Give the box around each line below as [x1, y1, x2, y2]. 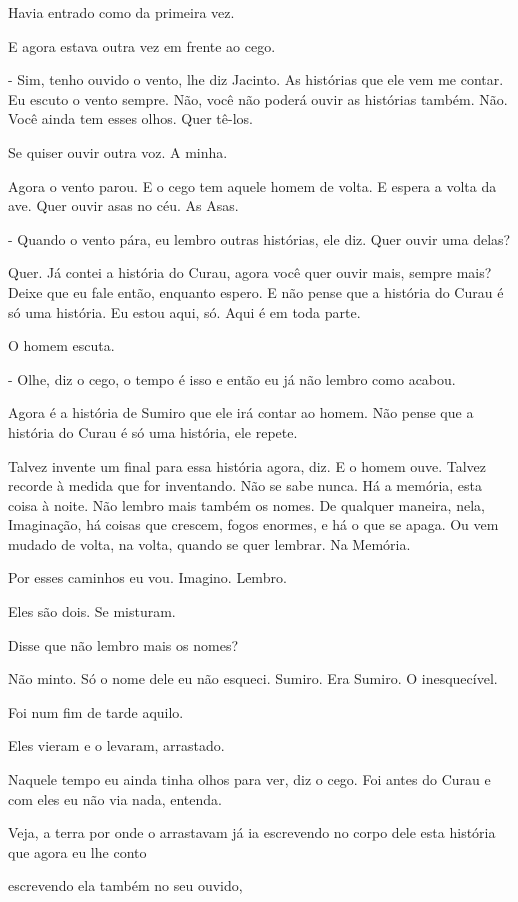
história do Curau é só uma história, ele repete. [8, 421, 298, 442]
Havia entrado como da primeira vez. [8, 2, 235, 22]
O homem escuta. [8, 335, 115, 356]
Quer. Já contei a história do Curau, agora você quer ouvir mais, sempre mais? [8, 262, 492, 283]
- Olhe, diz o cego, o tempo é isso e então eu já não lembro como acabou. [8, 368, 456, 389]
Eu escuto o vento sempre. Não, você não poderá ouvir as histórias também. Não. [8, 88, 508, 109]
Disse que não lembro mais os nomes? [8, 634, 239, 655]
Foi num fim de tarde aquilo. [8, 701, 184, 722]
